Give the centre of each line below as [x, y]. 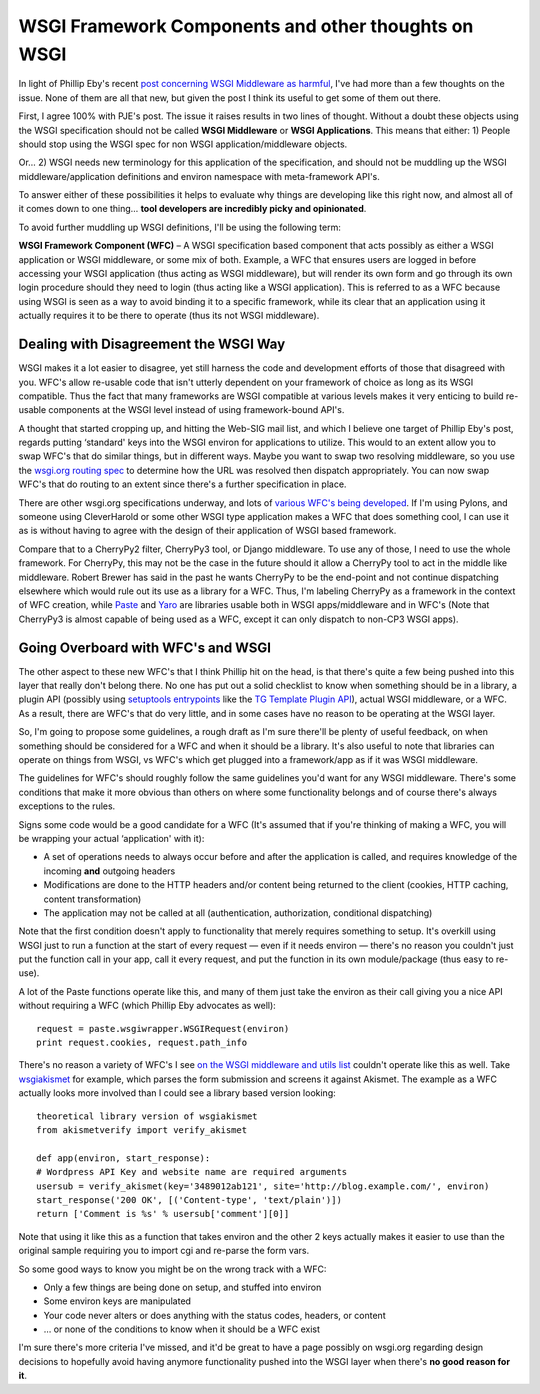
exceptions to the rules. [67, 806]
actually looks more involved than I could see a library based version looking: [177, 1093]
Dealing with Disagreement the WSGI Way [152, 344]
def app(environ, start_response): [123, 1158]
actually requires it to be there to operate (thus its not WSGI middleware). [169, 316]
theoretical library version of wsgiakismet [147, 1116]
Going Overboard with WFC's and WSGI [145, 647]
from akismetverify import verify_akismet [142, 1129]
